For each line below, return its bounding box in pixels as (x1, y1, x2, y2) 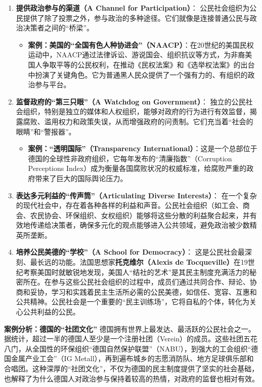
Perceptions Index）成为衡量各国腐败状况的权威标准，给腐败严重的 (28, 163, 247, 173)
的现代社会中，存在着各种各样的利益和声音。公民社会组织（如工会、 (16, 200, 243, 210)
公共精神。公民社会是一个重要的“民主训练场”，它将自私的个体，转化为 (16, 296, 250, 307)
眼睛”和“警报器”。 (16, 126, 76, 136)
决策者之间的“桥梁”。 (23, 22, 94, 33)
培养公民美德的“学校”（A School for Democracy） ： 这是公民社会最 (16, 247, 245, 257)
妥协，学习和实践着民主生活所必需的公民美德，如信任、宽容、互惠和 (30, 286, 257, 297)
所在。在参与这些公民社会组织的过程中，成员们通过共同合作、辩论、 (23, 276, 250, 287)
